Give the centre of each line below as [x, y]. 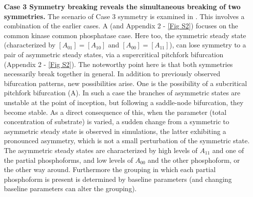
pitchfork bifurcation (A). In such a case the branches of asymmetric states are [122, 93]
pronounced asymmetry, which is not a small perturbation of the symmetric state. [127, 141]
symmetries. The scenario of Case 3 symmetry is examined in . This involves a [124, 16]
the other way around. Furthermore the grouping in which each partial [110, 169]
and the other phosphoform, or [194, 160]
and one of [228, 150]
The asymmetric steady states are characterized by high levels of [101, 150]
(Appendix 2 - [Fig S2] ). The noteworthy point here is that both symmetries [118, 64]
